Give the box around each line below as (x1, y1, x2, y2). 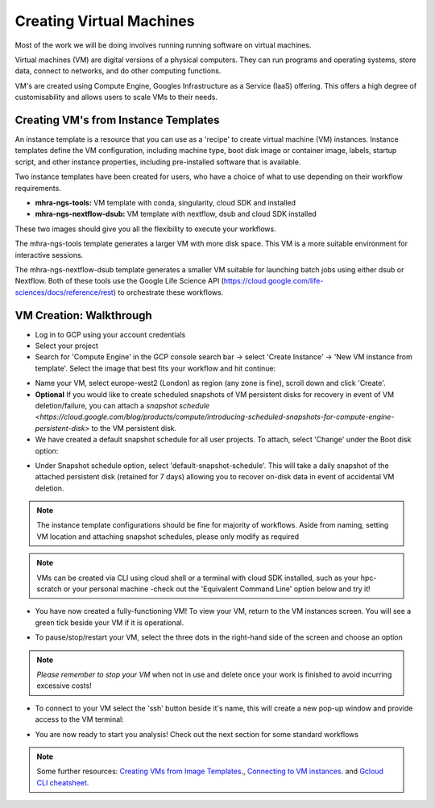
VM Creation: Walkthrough (14, 309, 152, 322)
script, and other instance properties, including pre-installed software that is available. (14, 157, 301, 167)
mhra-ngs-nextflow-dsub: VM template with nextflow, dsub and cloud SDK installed (35, 209, 317, 219)
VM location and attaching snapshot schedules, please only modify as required (36, 532, 300, 541)
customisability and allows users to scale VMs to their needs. (14, 93, 217, 102)
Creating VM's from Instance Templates (14, 113, 221, 126)
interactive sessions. (14, 250, 84, 259)
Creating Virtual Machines (14, 12, 195, 30)
